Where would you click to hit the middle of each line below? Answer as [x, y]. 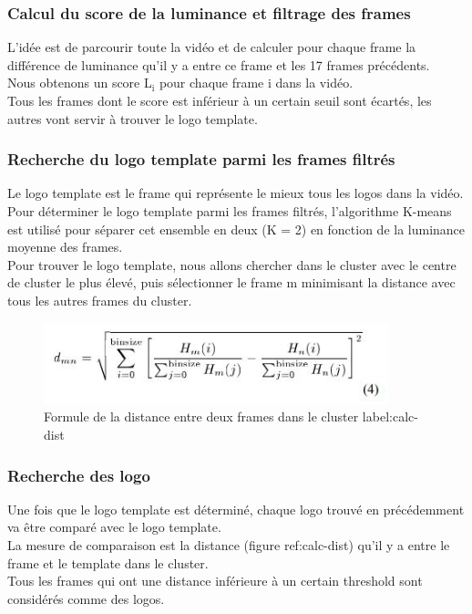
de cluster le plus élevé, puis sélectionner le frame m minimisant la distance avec [231, 282]
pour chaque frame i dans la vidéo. [256, 83]
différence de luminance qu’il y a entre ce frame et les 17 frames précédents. [219, 64]
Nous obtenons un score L [80, 83]
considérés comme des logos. [86, 598]
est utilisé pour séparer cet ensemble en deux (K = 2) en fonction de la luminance [236, 229]
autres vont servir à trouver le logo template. [133, 118]
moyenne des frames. [65, 247]
